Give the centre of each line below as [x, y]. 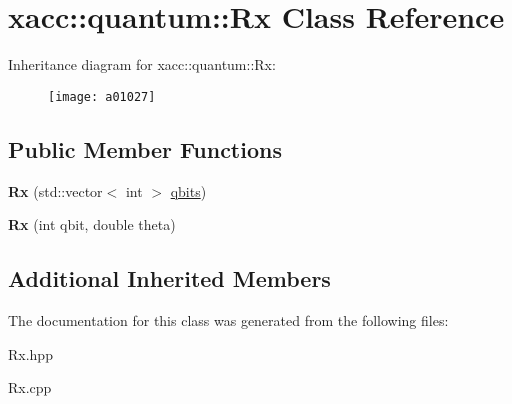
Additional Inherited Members [169, 278]
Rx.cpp [30, 387]
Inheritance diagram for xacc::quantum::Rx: [142, 64]
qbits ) [188, 190]
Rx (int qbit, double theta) [92, 224]
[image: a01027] [102, 96]
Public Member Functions [145, 148]
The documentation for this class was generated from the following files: [228, 319]
